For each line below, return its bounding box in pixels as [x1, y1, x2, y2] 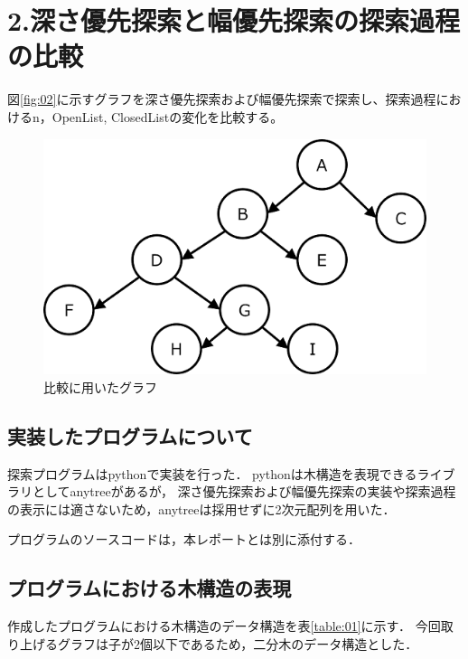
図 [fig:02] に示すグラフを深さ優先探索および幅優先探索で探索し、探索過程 [7, 89, 436, 108]
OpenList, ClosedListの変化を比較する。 [51, 107, 284, 126]
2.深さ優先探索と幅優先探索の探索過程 [7, 2, 461, 39]
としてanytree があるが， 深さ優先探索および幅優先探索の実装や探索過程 [32, 482, 456, 501]
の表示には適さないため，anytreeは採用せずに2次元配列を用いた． [7, 499, 396, 518]
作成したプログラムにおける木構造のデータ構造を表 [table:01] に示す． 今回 [7, 617, 441, 635]
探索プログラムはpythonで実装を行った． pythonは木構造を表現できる [7, 464, 417, 483]
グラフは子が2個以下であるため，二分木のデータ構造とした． [57, 634, 418, 653]
